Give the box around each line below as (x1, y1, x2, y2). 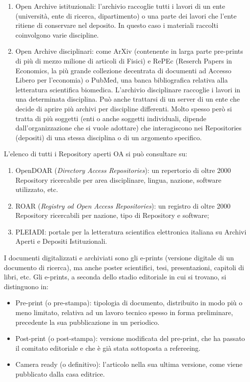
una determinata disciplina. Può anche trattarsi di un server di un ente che (15, 94, 240, 104)
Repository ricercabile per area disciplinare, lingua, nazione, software (15, 174, 222, 185)
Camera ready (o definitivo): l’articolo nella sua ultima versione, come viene (15, 359, 243, 369)
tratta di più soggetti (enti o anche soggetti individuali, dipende (15, 113, 207, 123)
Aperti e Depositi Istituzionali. (15, 236, 107, 246)
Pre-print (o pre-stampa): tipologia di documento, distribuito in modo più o (15, 297, 243, 308)
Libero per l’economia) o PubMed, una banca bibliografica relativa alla (15, 75, 228, 85)
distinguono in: (4, 281, 49, 291)
